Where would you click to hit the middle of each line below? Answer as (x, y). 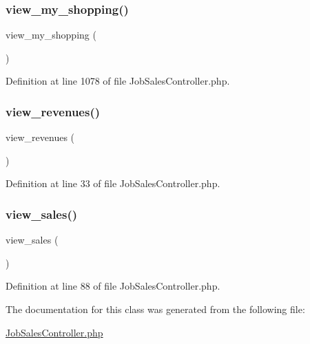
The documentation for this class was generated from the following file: (155, 309)
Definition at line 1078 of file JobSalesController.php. (118, 81)
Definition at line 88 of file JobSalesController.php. (113, 286)
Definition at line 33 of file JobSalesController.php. (113, 183)
